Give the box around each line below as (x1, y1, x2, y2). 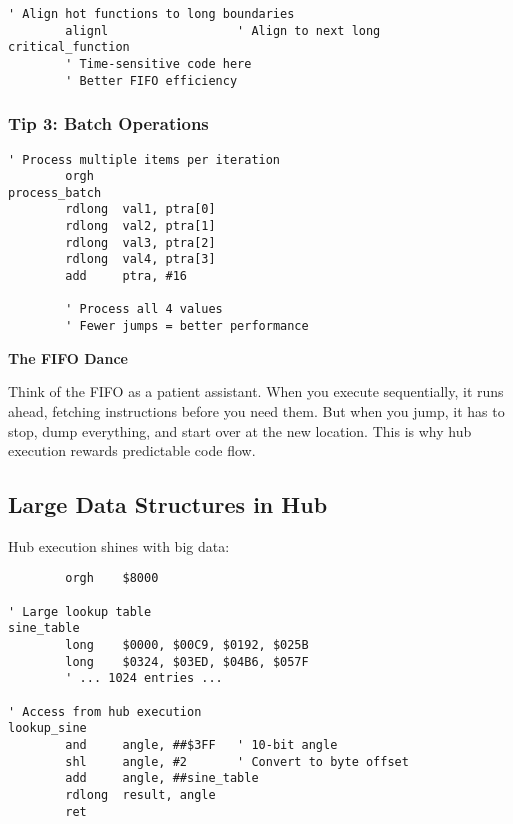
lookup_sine (8, 721, 87, 736)
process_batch (8, 185, 102, 200)
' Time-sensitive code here (65, 56, 252, 71)
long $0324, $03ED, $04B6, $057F (65, 654, 309, 669)
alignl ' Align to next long (65, 23, 381, 38)
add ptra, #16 (65, 269, 187, 284)
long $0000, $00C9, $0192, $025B (65, 638, 309, 653)
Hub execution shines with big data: (8, 535, 230, 556)
